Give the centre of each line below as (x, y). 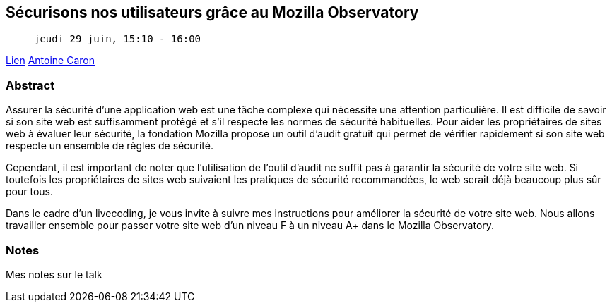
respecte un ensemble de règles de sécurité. (110, 146)
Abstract (30, 85)
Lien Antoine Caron (51, 61)
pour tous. (29, 192)
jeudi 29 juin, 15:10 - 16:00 (118, 39)
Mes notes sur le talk (54, 274)
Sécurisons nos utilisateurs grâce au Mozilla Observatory (212, 12)
